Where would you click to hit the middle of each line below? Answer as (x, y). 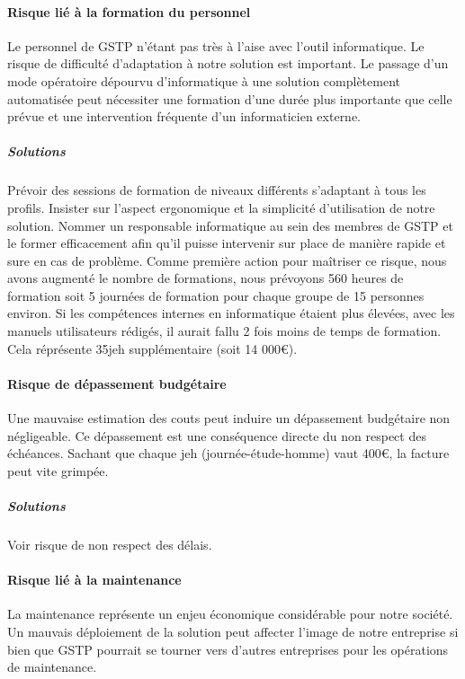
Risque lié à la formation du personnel (129, 11)
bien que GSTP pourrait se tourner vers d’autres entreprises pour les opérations (228, 649)
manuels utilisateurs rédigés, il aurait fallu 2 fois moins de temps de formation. (224, 331)
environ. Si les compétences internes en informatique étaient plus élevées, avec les (231, 313)
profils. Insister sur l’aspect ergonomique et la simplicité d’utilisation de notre (221, 207)
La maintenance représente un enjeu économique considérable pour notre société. (230, 614)
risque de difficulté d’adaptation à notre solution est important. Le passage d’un (228, 63)
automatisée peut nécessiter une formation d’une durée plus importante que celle (230, 98)
